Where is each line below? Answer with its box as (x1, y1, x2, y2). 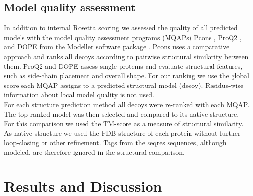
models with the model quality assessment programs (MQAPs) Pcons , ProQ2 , (4, 32, 242, 42)
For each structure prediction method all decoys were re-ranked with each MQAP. (4, 99, 250, 109)
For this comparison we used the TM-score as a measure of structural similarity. (4, 118, 244, 129)
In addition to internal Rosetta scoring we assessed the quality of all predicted (4, 22, 238, 33)
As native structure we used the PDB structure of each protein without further (4, 128, 241, 138)
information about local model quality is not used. (4, 89, 154, 100)
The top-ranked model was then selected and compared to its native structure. (4, 109, 239, 119)
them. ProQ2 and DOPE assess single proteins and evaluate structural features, (4, 61, 243, 71)
